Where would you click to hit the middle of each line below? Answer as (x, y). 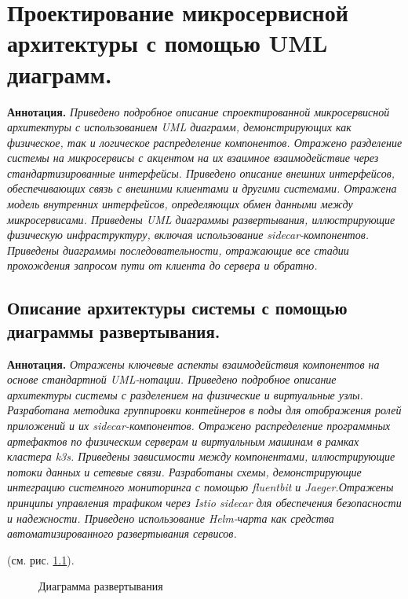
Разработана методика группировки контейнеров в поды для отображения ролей (204, 410)
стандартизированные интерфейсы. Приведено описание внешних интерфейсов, (201, 173)
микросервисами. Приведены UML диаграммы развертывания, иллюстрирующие (201, 219)
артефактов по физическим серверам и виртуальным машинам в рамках (183, 441)
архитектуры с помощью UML (168, 43)
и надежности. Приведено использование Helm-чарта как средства (171, 518)
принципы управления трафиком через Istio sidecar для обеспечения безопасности (204, 502)
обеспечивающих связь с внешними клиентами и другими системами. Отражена (202, 188)
